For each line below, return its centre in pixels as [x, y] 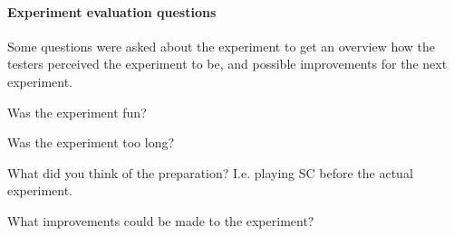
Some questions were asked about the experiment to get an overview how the [222, 46]
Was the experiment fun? [77, 112]
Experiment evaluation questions [112, 11]
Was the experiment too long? [91, 142]
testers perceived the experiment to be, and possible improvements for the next [227, 64]
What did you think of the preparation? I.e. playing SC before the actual [210, 172]
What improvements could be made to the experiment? [161, 220]
